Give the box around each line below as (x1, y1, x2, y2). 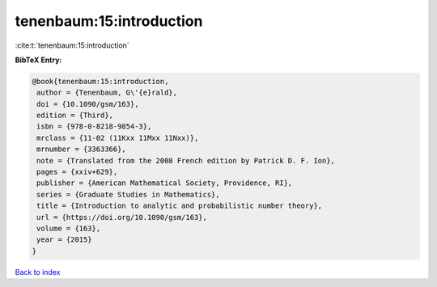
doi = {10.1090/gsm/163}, (36, 99, 139, 108)
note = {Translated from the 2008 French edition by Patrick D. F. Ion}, (36, 156, 336, 165)
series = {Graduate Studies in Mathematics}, (36, 190, 220, 199)
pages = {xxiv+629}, (36, 167, 118, 177)
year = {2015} (36, 235, 92, 244)
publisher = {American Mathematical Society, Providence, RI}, (36, 179, 293, 188)
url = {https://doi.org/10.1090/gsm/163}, (36, 213, 208, 222)
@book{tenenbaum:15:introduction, (32, 77, 169, 86)
